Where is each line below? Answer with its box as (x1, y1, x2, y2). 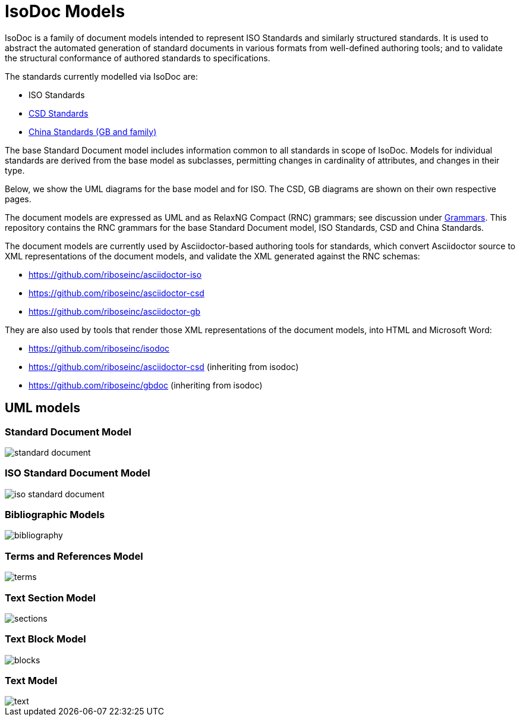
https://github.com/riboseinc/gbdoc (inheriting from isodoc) (29, 380, 263, 390)
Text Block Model (5, 633, 86, 645)
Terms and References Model (5, 550, 143, 562)
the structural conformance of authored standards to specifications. (5, 52, 270, 63)
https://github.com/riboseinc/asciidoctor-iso (29, 269, 202, 280)
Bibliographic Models (5, 509, 105, 521)
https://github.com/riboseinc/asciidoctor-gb (29, 306, 201, 316)
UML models (5, 400, 81, 416)
